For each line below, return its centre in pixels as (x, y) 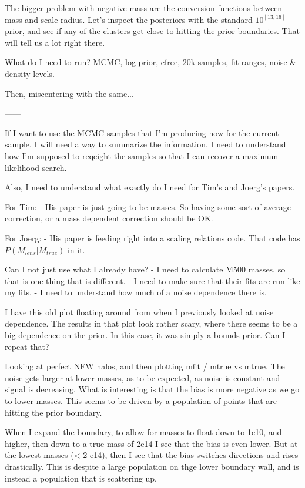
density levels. (30, 73)
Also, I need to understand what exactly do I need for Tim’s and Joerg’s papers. (150, 187)
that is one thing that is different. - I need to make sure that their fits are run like (152, 280)
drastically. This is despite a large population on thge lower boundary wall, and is (152, 466)
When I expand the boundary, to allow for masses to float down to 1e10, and (143, 432)
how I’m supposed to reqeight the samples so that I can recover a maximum (142, 155)
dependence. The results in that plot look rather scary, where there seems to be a (151, 323)
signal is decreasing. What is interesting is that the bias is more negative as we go (152, 389)
